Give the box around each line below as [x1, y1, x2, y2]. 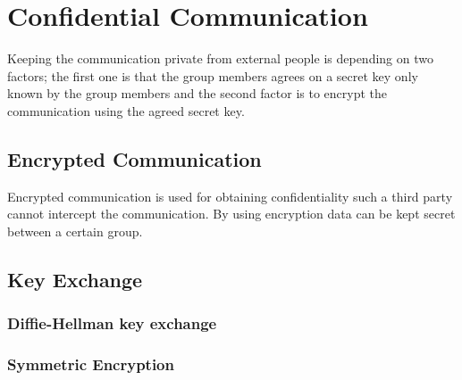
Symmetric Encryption [7, 353, 174, 376]
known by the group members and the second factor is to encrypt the [7, 84, 388, 103]
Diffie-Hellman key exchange [7, 312, 217, 335]
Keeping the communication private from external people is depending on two [7, 49, 433, 68]
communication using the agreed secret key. [7, 101, 245, 120]
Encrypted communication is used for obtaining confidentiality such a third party [7, 186, 453, 205]
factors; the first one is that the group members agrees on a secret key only [7, 66, 418, 85]
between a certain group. [7, 221, 143, 240]
